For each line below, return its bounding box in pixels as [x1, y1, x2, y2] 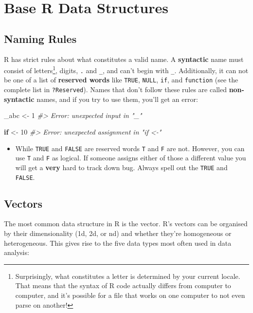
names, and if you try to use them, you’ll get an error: [36, 94, 198, 104]
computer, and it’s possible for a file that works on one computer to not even [15, 290, 245, 300]
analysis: [4, 247, 29, 257]
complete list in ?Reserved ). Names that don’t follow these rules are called [4, 84, 227, 95]
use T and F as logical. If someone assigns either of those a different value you [15, 153, 246, 163]
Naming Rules [4, 31, 77, 46]
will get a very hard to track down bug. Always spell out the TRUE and [15, 162, 228, 172]
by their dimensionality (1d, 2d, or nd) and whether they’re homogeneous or [4, 228, 232, 238]
